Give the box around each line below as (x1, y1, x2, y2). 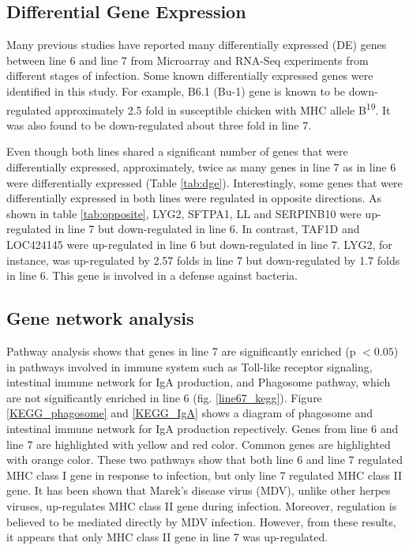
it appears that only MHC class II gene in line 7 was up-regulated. (6, 529, 328, 545)
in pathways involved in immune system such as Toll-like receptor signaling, (6, 358, 373, 375)
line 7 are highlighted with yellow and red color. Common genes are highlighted (6, 435, 391, 452)
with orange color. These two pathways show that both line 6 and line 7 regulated (6, 451, 403, 468)
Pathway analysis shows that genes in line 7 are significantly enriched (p (6, 342, 356, 359)
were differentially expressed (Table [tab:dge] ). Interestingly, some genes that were (6, 174, 403, 190)
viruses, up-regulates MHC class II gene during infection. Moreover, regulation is (6, 497, 397, 514)
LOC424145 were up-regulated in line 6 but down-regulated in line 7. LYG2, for (6, 235, 392, 252)
